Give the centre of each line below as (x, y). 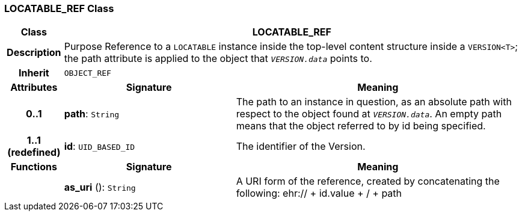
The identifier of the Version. (301, 147)
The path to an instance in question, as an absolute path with (374, 102)
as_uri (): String (100, 187)
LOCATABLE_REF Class (59, 8)
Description (34, 53)
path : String (92, 114)
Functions (34, 167)
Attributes (34, 88)
